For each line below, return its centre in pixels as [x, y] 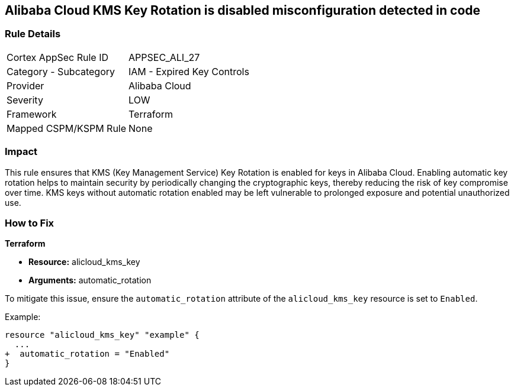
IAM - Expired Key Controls [189, 71]
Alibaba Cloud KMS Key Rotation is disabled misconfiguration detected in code [243, 10]
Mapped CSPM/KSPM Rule [67, 128]
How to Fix [30, 223]
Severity [25, 100]
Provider [25, 85]
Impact [21, 152]
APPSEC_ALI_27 [164, 57]
